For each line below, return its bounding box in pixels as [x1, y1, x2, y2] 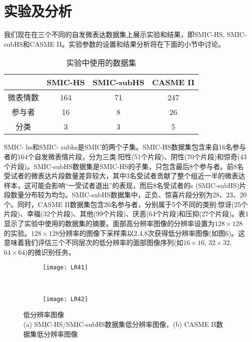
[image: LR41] [43, 264, 88, 271]
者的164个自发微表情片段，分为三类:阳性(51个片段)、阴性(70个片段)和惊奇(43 [4, 151, 247, 161]
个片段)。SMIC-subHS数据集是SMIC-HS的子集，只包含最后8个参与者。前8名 [4, 161, 244, 171]
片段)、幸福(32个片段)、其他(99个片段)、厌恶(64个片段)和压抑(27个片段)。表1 [4, 209, 249, 219]
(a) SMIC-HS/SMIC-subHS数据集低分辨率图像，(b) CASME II [23, 319, 217, 329]
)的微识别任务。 [25, 247, 76, 257]
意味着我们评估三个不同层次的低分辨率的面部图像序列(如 [4, 237, 184, 247]
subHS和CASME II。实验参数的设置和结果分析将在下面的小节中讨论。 [4, 38, 225, 49]
